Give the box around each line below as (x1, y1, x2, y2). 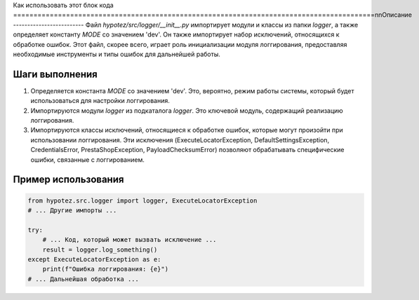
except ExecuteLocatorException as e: (27, 255, 161, 263)
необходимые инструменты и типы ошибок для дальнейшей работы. (13, 50, 221, 58)
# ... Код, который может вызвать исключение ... (42, 236, 217, 244)
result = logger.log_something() (42, 245, 158, 254)
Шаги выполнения (13, 68, 98, 80)
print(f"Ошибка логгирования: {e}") (42, 265, 168, 273)
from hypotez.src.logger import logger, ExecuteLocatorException (27, 196, 258, 205)
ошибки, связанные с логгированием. (30, 155, 145, 164)
